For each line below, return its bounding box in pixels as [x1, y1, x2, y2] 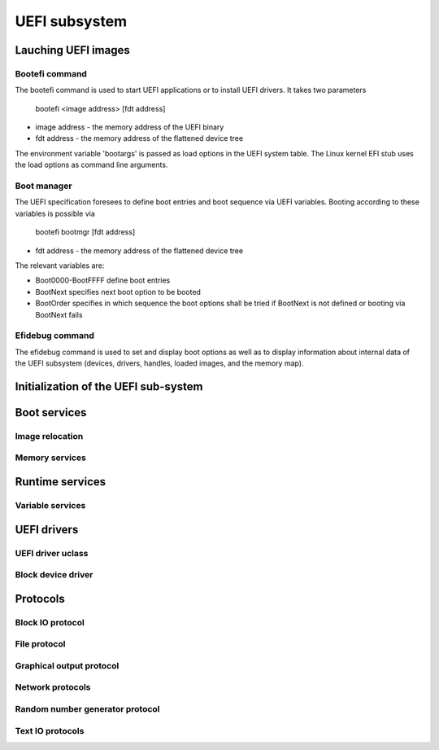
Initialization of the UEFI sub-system [15, 379, 203, 393]
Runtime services [15, 475, 106, 489]
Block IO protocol [15, 616, 85, 628]
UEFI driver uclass [15, 547, 89, 559]
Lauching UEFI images [15, 43, 130, 57]
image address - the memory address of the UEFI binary [35, 122, 224, 132]
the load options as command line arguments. [15, 160, 168, 170]
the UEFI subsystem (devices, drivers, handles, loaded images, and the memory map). [15, 358, 304, 368]
